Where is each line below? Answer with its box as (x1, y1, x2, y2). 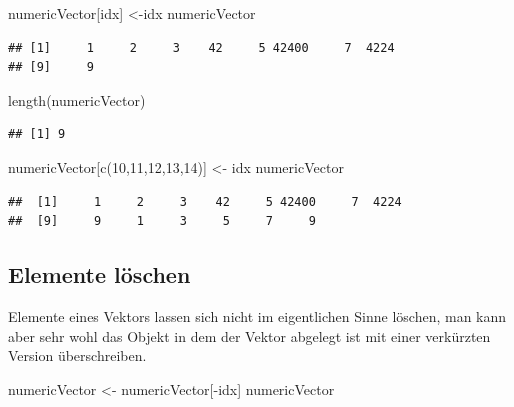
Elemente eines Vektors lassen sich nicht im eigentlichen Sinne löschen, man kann (8, 305, 507, 326)
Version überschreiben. (8, 345, 147, 366)
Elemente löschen (8, 259, 191, 290)
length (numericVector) (8, 89, 146, 110)
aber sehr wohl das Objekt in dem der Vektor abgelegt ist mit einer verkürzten (8, 325, 491, 346)
